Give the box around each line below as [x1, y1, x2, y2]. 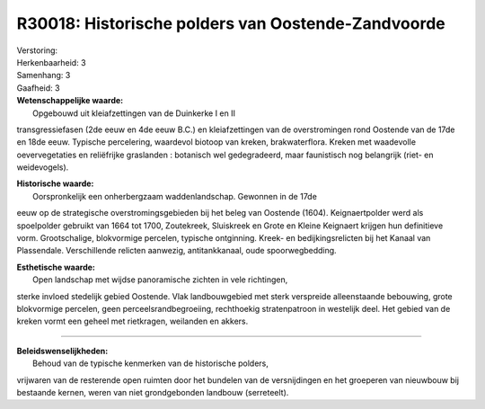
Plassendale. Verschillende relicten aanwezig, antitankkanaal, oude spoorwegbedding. [16, 245, 337, 256]
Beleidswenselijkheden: [16, 345, 109, 356]
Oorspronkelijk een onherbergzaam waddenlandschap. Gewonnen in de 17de [32, 191, 318, 201]
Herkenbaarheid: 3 [16, 57, 86, 67]
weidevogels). [16, 162, 69, 173]
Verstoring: [16, 45, 58, 56]
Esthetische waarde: [16, 262, 96, 272]
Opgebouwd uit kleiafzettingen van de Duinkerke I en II [32, 108, 235, 119]
